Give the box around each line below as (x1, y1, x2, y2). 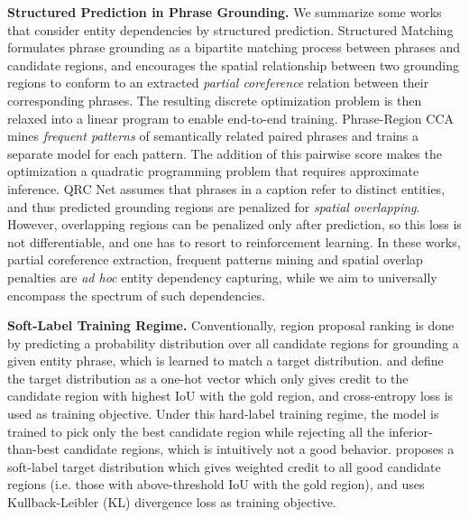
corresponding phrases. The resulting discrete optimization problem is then (7, 90, 422, 109)
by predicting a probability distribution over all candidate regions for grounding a (7, 333, 459, 352)
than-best (7, 439, 60, 458)
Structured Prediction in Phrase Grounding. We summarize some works (7, 3, 442, 21)
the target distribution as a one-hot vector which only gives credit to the (7, 368, 409, 387)
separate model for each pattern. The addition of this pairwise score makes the (7, 143, 442, 162)
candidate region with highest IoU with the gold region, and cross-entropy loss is (7, 386, 454, 405)
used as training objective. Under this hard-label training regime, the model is (7, 404, 439, 423)
